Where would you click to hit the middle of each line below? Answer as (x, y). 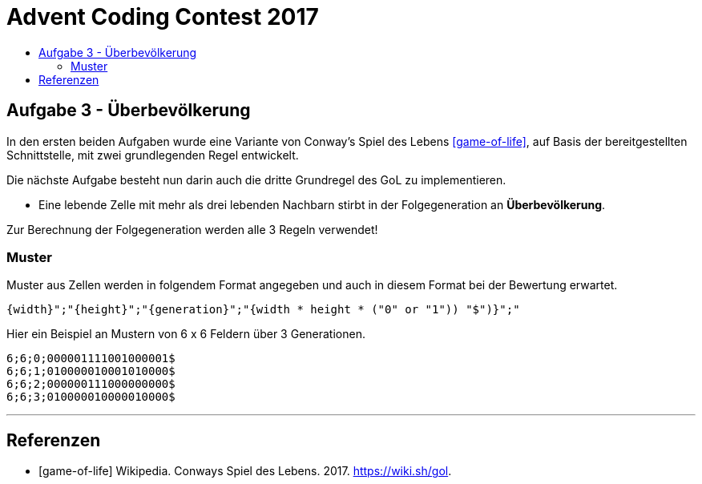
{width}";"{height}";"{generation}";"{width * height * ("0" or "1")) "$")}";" (263, 310)
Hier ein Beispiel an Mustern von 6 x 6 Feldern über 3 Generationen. (186, 334)
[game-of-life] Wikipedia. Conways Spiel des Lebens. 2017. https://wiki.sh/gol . (245, 471)
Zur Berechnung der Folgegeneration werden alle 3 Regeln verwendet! (192, 229)
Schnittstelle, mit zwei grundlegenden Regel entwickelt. (153, 155)
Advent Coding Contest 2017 (163, 17)
